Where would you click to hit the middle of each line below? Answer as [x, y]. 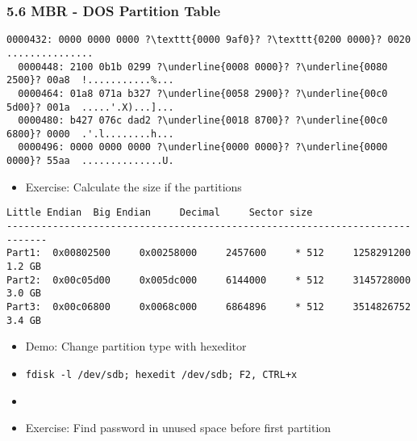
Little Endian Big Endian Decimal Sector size [160, 213]
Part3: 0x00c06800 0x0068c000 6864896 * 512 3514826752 [209, 307]
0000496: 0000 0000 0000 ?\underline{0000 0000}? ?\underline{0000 [203, 147]
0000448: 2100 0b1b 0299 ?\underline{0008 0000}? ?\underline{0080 [203, 67]
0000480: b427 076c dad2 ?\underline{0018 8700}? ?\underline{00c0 [203, 121]
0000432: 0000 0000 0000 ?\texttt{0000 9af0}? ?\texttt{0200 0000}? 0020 [209, 40]
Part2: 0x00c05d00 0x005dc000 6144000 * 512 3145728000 [209, 280]
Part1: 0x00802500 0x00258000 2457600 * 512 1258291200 [209, 253]
